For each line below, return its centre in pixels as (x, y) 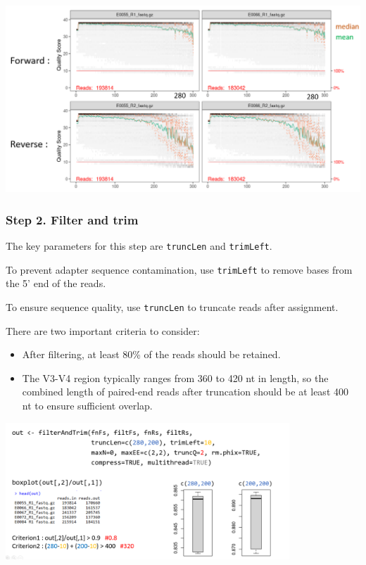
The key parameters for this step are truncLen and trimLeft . (139, 246)
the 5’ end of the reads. (56, 283)
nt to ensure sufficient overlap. (87, 406)
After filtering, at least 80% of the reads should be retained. (151, 354)
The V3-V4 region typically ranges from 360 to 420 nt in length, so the (175, 377)
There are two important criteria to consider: (103, 330)
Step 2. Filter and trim (72, 219)
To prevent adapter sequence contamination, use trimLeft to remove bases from (179, 269)
